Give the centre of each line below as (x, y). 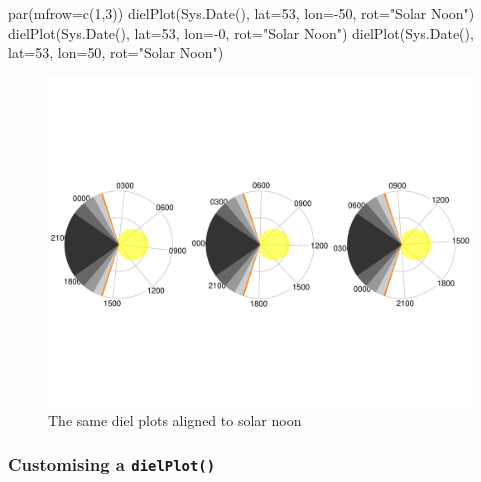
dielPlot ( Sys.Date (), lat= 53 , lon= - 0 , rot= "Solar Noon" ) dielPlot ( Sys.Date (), (241, 32)
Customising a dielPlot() (112, 464)
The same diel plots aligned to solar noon (175, 419)
